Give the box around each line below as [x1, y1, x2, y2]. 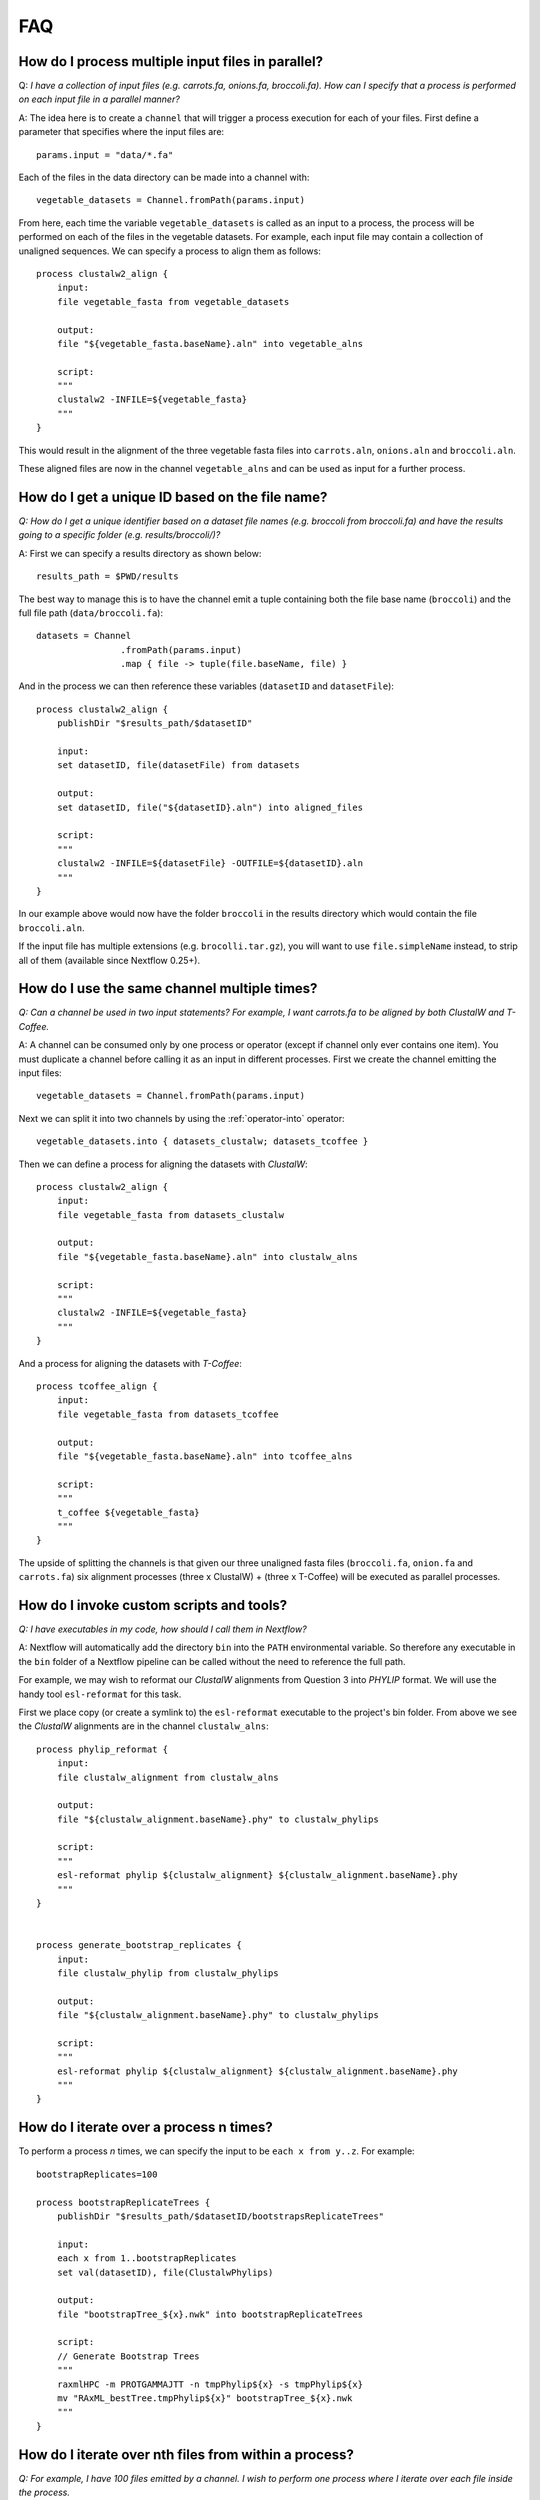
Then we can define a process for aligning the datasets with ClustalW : [18, 1158, 309, 1170]
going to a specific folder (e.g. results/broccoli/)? [18, 529, 221, 541]
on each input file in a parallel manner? [18, 93, 180, 105]
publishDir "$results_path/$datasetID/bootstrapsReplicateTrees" [56, 2210, 385, 2222]
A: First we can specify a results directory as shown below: [18, 547, 262, 559]
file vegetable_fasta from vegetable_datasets [56, 296, 290, 307]
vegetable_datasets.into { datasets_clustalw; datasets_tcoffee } [36, 1136, 369, 1147]
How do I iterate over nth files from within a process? [18, 2446, 354, 2463]
